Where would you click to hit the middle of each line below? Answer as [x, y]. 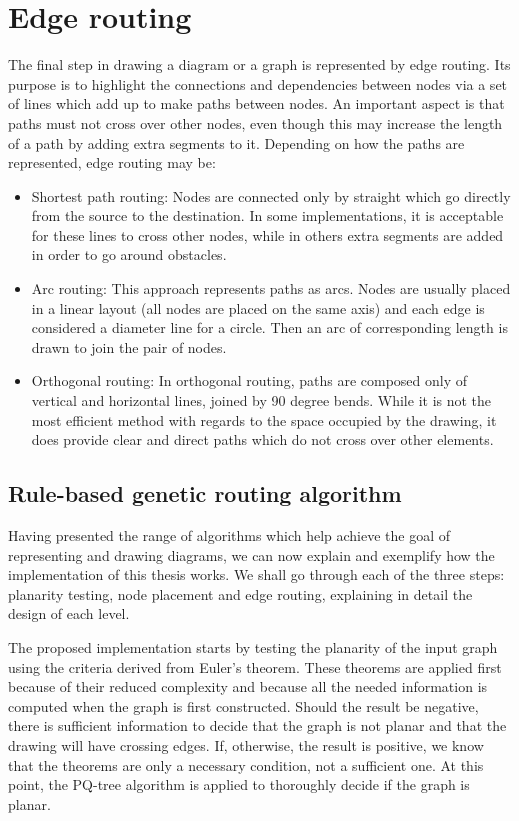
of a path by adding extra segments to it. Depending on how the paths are [236, 142]
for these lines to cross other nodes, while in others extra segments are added [267, 234]
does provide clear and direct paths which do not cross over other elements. [262, 439]
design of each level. [69, 613]
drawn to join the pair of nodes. [129, 346]
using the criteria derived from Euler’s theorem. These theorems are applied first [255, 666]
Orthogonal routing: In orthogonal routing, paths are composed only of [249, 380]
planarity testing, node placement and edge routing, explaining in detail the [240, 593]
